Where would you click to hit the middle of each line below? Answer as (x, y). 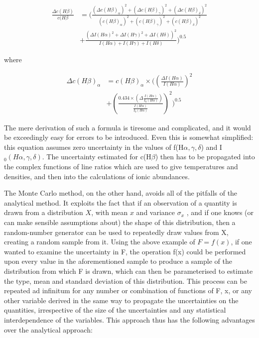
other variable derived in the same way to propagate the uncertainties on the (121, 300)
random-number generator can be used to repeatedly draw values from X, (116, 232)
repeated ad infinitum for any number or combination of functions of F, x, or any (128, 290)
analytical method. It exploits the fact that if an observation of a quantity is (121, 202)
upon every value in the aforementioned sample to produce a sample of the (118, 261)
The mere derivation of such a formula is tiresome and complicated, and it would (128, 127)
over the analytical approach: (48, 329)
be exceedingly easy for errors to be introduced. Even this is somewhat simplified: (129, 137)
